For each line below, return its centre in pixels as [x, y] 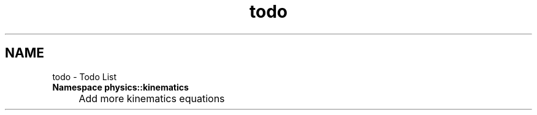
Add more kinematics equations [152, 98]
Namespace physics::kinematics [120, 87]
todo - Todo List [85, 76]
